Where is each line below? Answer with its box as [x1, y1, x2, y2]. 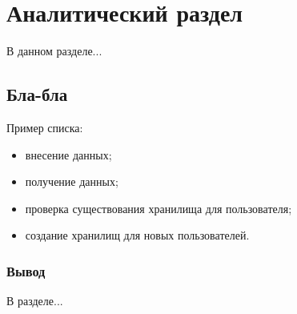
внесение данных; [25, 146, 112, 163]
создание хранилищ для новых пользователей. [25, 227, 250, 244]
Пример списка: [6, 119, 83, 135]
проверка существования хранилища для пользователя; [25, 199, 292, 216]
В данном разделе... [6, 42, 102, 59]
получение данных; [25, 173, 118, 190]
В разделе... [6, 292, 63, 309]
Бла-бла [6, 82, 68, 107]
